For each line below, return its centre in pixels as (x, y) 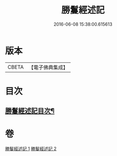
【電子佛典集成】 (48, 67)
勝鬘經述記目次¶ (30, 111)
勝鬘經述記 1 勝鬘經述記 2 (31, 149)
